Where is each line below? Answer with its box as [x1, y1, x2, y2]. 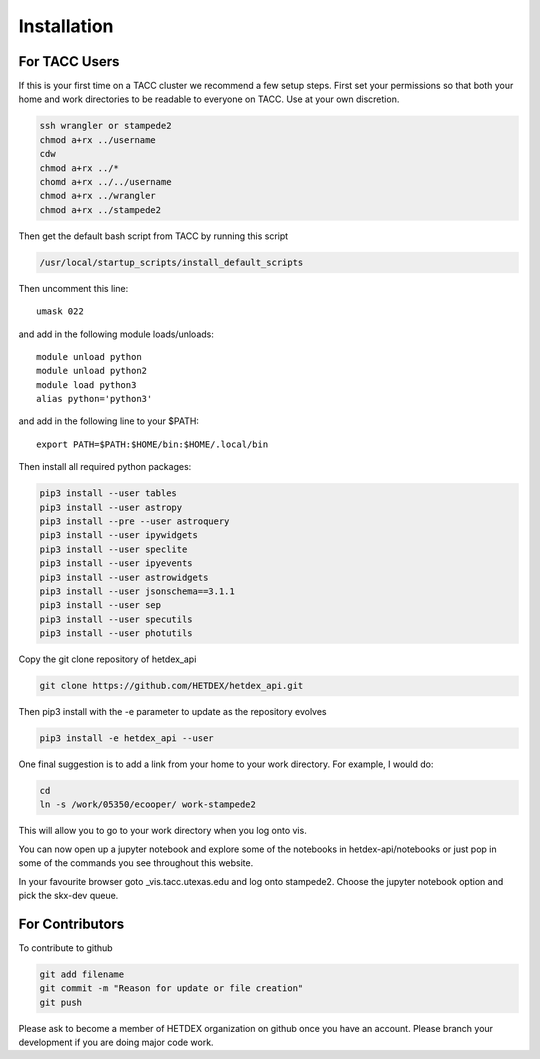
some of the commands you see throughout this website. [18, 857, 254, 869]
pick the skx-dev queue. [18, 889, 119, 901]
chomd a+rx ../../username [39, 176, 172, 187]
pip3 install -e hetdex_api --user [39, 733, 214, 744]
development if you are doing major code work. [18, 1036, 214, 1049]
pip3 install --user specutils [39, 613, 194, 625]
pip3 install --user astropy [39, 501, 183, 513]
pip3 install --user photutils [39, 628, 194, 639]
